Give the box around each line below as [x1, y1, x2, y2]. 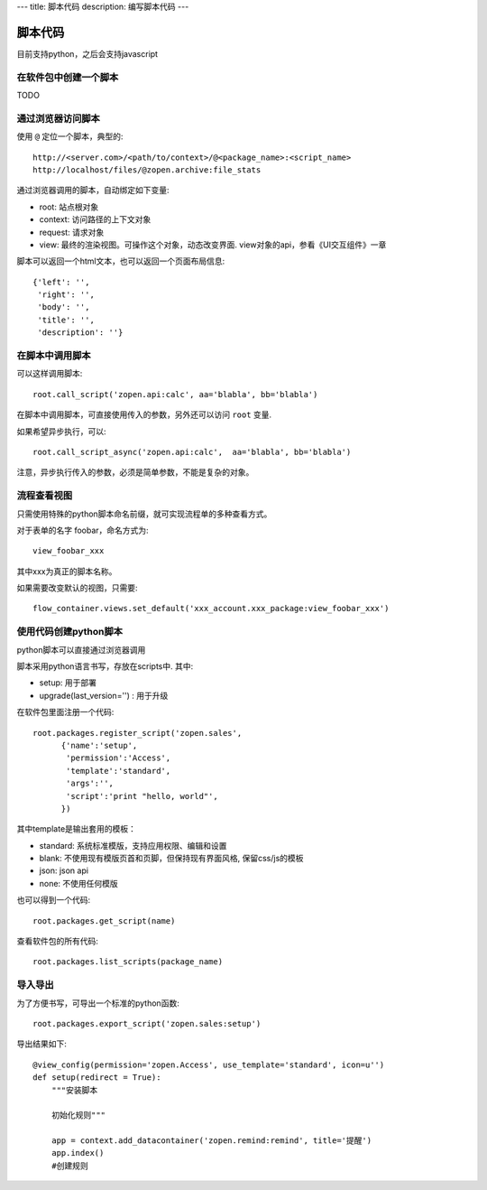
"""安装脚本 [51, 1084, 98, 1095]
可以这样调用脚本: [16, 368, 83, 379]
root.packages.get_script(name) [32, 916, 176, 925]
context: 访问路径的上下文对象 [39, 214, 152, 225]
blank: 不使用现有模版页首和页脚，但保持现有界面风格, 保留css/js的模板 [39, 853, 304, 864]
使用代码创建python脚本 [16, 626, 124, 638]
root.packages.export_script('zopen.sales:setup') [32, 1018, 262, 1028]
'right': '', [37, 290, 95, 300]
